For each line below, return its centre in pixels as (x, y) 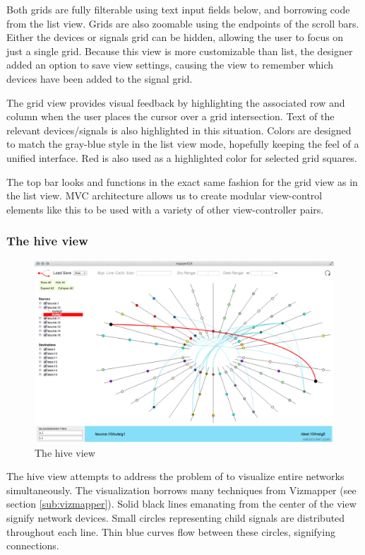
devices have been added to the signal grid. (100, 78)
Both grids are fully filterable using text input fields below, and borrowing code (178, 9)
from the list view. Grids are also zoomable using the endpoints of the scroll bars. (183, 23)
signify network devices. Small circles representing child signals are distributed (176, 518)
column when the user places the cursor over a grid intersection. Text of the (170, 116)
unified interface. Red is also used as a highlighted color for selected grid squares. (182, 157)
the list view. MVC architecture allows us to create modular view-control (164, 195)
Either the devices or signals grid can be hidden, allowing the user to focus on (175, 37)
